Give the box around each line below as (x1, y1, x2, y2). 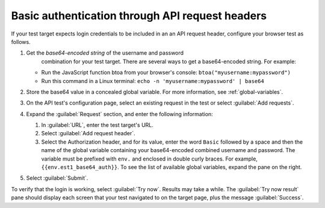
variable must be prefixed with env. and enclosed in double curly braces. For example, (41, 155, 258, 162)
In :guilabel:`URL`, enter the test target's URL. (41, 121, 153, 129)
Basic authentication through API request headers (11, 9, 267, 22)
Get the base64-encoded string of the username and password (26, 49, 184, 57)
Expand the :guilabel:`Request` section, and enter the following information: (26, 110, 213, 117)
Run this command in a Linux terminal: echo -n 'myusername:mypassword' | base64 (41, 77, 264, 84)
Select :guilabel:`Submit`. (26, 174, 88, 182)
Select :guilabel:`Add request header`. (41, 130, 135, 137)
